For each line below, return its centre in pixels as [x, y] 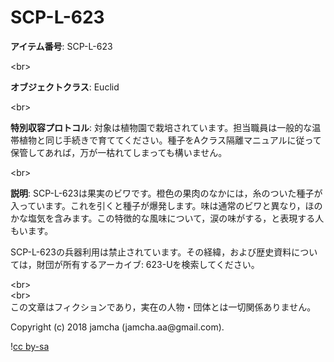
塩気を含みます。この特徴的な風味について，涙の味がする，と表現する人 [176, 218]
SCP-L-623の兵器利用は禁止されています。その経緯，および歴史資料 [151, 252]
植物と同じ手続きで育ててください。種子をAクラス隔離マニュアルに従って [170, 140]
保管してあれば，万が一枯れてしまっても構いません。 [119, 152]
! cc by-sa [30, 346]
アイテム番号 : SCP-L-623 [61, 46]
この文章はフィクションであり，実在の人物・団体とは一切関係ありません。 [163, 307]
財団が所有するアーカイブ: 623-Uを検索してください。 [148, 264]
